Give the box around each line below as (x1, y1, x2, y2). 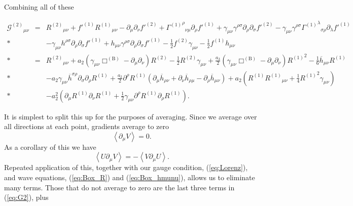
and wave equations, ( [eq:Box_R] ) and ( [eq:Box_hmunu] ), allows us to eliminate (4, 172, 255, 183)
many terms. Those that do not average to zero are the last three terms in (4, 182, 235, 192)
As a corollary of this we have (4, 141, 96, 152)
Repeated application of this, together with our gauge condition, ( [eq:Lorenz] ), (4, 162, 248, 173)
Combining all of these (4, 2, 74, 12)
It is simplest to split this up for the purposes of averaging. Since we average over (4, 111, 257, 121)
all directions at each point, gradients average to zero (4, 121, 169, 132)
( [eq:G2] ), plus (4, 192, 49, 202)
